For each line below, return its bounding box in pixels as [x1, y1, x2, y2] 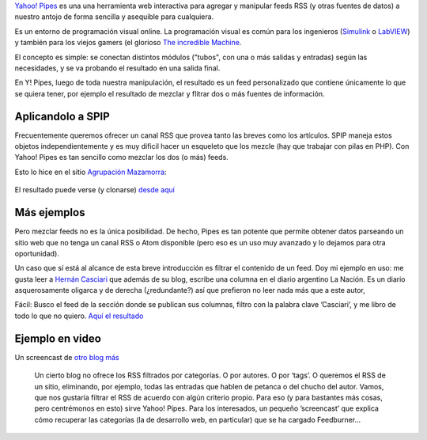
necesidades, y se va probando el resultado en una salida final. [14, 63, 221, 73]
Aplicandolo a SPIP [14, 109, 110, 123]
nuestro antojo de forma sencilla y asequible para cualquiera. [14, 12, 214, 21]
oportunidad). [14, 248, 59, 258]
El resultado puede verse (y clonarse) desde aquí [14, 185, 176, 195]
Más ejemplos [14, 206, 85, 219]
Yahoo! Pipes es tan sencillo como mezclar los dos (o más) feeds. [14, 153, 229, 162]
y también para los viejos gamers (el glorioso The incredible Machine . [14, 38, 242, 47]
